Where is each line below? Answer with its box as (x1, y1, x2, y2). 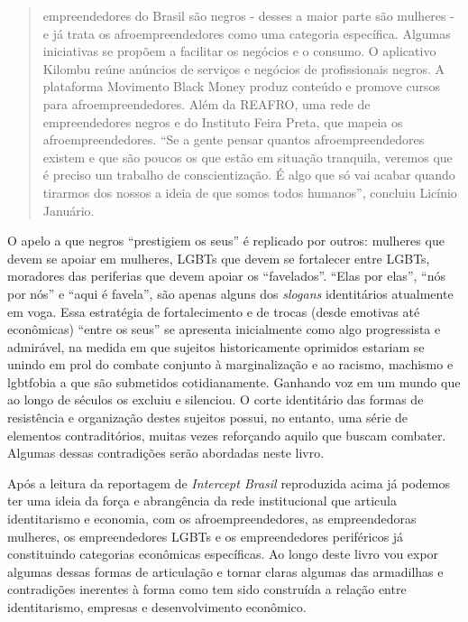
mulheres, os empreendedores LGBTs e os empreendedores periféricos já (7, 526, 404, 545)
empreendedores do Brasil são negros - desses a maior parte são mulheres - (42, 6, 454, 24)
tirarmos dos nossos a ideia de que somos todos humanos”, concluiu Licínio (42, 182, 457, 201)
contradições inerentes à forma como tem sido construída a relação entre (7, 580, 407, 599)
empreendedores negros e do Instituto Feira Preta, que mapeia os (42, 112, 403, 131)
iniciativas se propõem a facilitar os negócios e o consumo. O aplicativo (42, 42, 436, 60)
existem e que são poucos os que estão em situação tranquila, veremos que (42, 147, 453, 166)
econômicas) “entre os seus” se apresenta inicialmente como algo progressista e (7, 320, 441, 339)
